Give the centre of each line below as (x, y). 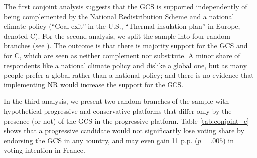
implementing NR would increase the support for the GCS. (94, 84)
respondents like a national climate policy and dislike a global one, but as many (126, 65)
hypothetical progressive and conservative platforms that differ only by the (118, 111)
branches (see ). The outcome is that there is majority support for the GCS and (126, 45)
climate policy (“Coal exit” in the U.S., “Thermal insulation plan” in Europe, (122, 26)
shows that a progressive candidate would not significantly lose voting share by (124, 130)
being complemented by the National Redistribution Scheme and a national (119, 16)
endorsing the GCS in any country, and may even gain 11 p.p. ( (101, 140)
